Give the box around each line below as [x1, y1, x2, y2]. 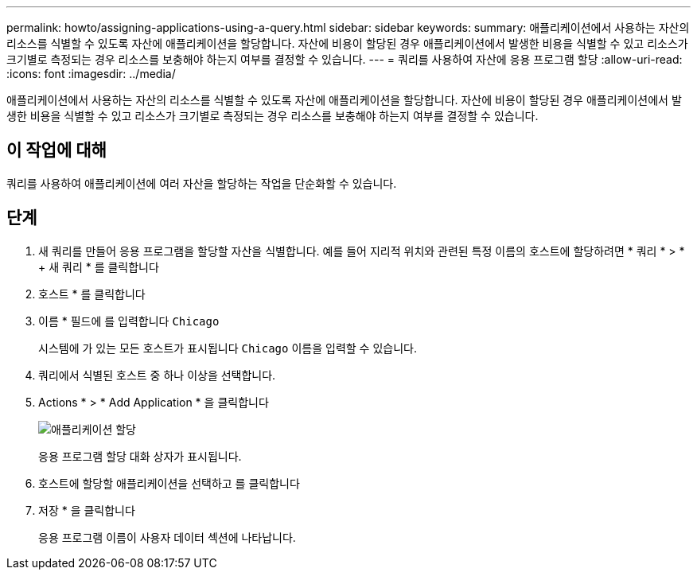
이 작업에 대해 [6, 140, 107, 161]
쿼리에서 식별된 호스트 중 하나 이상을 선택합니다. [38, 368, 276, 382]
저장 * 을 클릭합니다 [38, 503, 135, 517]
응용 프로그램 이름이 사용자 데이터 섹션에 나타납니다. [38, 530, 296, 544]
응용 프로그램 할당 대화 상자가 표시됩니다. [38, 449, 242, 463]
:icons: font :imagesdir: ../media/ [6, 67, 176, 80]
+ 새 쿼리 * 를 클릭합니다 [38, 259, 159, 274]
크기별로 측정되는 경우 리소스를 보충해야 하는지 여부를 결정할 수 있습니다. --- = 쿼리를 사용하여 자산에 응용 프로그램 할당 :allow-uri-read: [6, 53, 683, 66]
